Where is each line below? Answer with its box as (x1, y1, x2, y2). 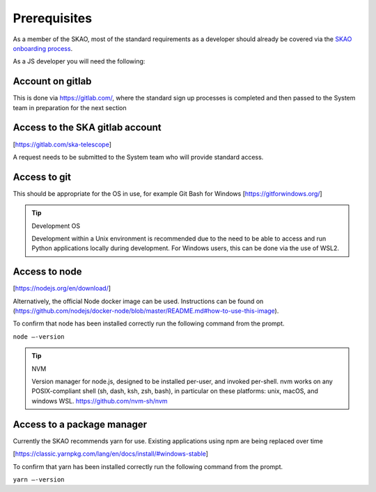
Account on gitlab (13, 75, 92, 87)
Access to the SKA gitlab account (13, 122, 162, 134)
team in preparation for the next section (13, 103, 127, 112)
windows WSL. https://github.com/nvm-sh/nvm (31, 397, 168, 405)
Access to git (13, 171, 71, 183)
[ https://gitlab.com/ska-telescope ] (13, 140, 111, 148)
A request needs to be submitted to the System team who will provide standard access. (13, 153, 264, 161)
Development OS (31, 222, 81, 230)
